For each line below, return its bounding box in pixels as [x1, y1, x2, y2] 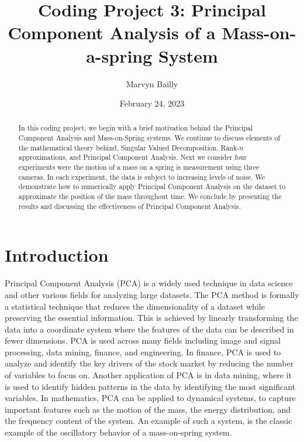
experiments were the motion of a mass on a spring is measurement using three [18, 162, 260, 172]
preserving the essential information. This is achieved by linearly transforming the [5, 311, 298, 324]
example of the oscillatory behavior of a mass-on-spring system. [5, 426, 232, 438]
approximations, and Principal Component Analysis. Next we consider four [18, 152, 247, 162]
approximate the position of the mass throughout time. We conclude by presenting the [18, 191, 282, 201]
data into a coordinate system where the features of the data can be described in [5, 323, 294, 335]
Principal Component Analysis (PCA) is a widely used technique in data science [5, 277, 293, 289]
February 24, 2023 [119, 97, 185, 109]
